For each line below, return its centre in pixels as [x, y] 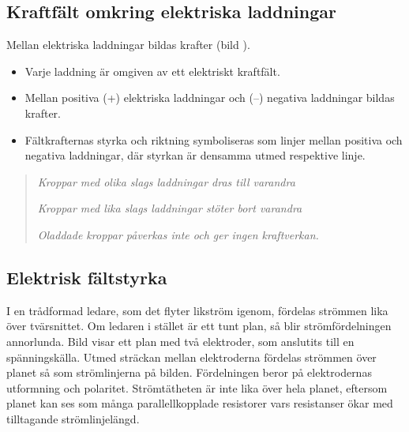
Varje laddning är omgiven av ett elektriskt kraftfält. [152, 71]
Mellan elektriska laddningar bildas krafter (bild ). [128, 45]
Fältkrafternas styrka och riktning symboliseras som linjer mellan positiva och [214, 139]
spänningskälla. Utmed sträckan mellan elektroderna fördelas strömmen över [191, 357]
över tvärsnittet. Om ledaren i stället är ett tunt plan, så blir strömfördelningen [199, 326]
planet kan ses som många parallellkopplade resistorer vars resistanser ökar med [200, 403]
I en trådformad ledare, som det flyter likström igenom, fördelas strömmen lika [197, 310]
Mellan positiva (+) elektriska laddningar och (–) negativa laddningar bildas [210, 98]
